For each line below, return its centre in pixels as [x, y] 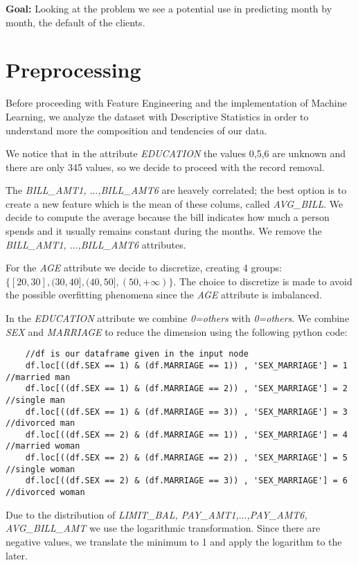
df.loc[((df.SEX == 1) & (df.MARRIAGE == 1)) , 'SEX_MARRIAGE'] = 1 [186, 365]
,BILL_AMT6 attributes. [132, 244]
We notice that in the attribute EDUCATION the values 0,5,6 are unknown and [176, 153]
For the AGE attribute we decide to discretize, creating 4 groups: [144, 268]
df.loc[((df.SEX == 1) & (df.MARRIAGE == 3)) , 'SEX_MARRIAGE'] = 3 [186, 412]
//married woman [43, 446]
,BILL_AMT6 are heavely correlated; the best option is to [222, 190]
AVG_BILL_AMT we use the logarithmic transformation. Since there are [163, 528]
